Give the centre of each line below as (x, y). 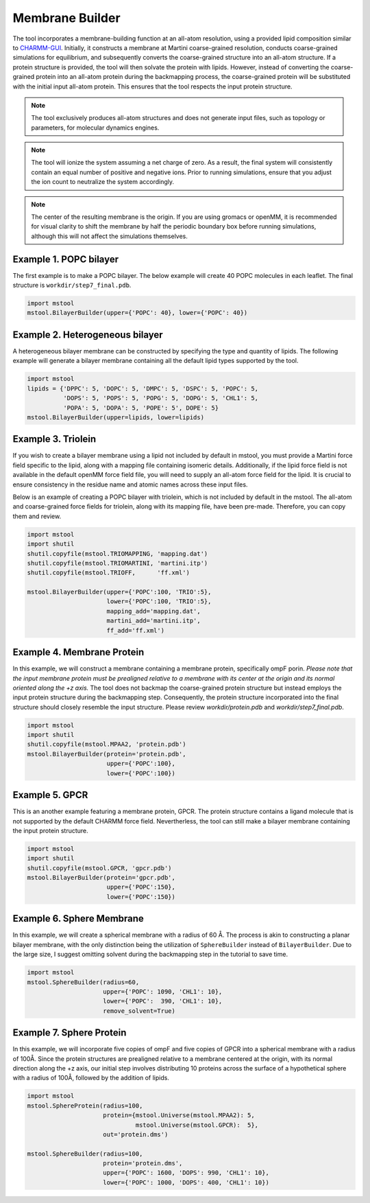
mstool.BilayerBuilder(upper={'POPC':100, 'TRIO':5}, (119, 592)
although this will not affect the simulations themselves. (110, 236)
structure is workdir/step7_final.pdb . (72, 285)
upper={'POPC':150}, (141, 887)
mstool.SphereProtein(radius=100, (85, 1106)
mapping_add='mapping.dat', (154, 611)
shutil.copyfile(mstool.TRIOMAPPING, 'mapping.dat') (118, 553)
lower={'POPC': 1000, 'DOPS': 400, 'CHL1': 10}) (186, 1182)
